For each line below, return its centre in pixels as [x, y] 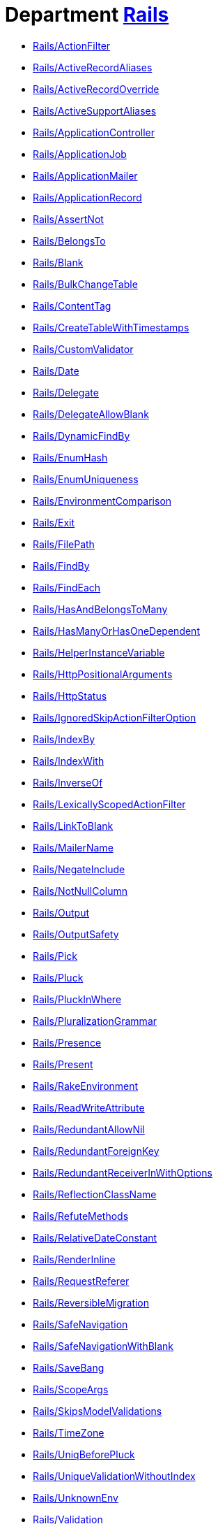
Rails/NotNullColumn [80, 891]
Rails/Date [56, 371]
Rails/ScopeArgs [71, 1389]
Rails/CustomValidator [83, 349]
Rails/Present [63, 1064]
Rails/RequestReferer [81, 1281]
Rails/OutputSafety [76, 934]
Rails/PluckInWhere [77, 999]
